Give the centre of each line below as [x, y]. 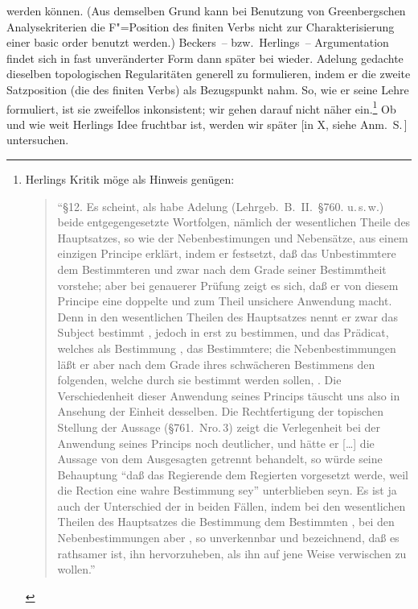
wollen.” [76, 569]
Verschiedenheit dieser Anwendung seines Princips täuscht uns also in [229, 395]
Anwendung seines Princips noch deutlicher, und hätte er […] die [216, 443]
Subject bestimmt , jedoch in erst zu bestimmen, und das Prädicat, [223, 332]
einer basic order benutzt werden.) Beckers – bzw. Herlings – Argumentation [198, 42]
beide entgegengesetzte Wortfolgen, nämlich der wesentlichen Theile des [234, 222]
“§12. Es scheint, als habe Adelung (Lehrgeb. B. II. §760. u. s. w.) [221, 206]
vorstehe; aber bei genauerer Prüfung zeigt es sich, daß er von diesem [228, 285]
